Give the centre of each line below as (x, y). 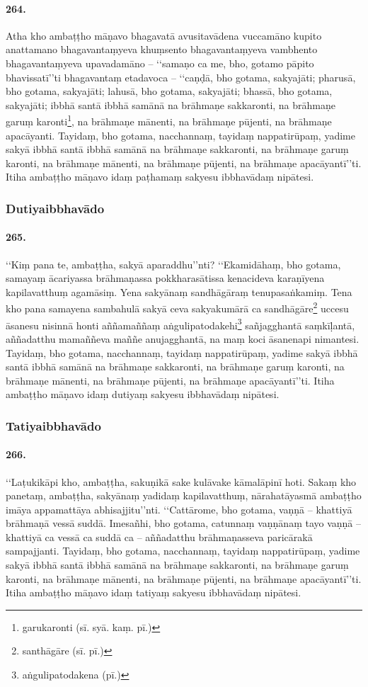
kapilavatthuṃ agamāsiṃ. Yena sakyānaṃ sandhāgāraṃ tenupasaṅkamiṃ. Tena (179, 291)
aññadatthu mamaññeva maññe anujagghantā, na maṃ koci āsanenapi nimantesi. (183, 338)
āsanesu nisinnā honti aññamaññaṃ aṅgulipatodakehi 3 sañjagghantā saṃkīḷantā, (180, 324)
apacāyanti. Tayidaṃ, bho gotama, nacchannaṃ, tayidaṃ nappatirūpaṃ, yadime (180, 135)
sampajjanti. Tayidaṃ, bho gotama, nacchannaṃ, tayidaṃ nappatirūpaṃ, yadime (183, 551)
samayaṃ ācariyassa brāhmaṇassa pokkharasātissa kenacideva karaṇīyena (165, 278)
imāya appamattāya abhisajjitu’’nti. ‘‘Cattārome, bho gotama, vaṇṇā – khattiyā (179, 509)
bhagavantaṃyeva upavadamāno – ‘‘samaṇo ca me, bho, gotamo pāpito (160, 63)
